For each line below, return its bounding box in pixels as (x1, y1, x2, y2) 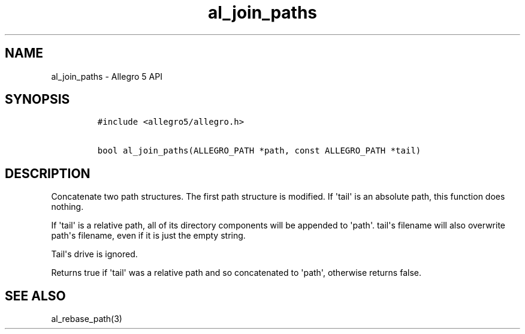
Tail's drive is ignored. (51, 249, 138, 260)
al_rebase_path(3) (51, 314, 122, 324)
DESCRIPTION (5, 166, 90, 181)
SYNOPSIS (5, 92, 70, 107)
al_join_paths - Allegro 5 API (51, 71, 162, 82)
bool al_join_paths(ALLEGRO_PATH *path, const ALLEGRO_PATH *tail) (97, 146, 421, 156)
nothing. (51, 201, 84, 212)
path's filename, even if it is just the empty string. (51, 230, 246, 241)
